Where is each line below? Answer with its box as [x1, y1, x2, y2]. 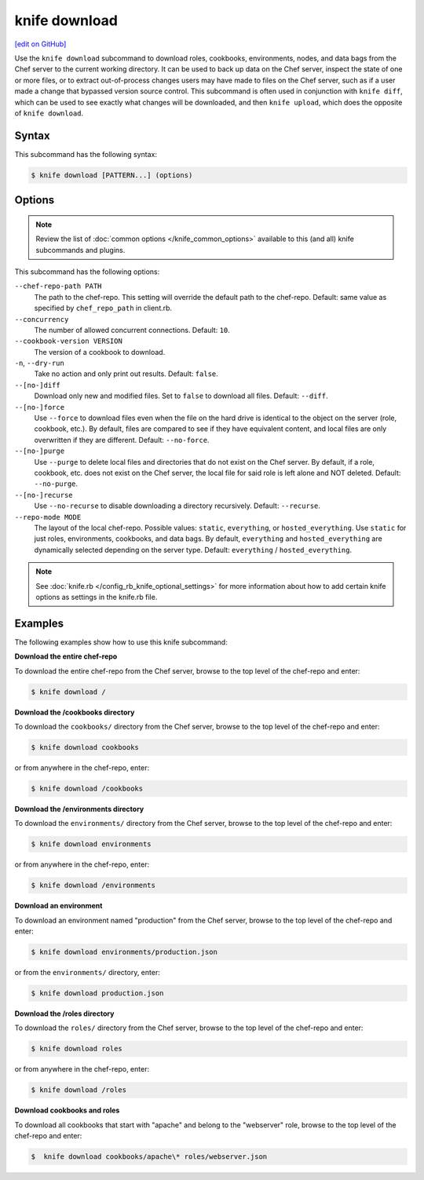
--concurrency [14, 315, 69, 323]
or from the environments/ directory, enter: [14, 967, 160, 977]
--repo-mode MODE [14, 513, 82, 521]
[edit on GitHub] [14, 39, 67, 49]
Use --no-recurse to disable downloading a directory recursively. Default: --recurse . [34, 501, 321, 510]
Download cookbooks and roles [14, 1105, 120, 1115]
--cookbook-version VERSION [14, 337, 123, 345]
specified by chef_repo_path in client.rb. [34, 303, 173, 313]
